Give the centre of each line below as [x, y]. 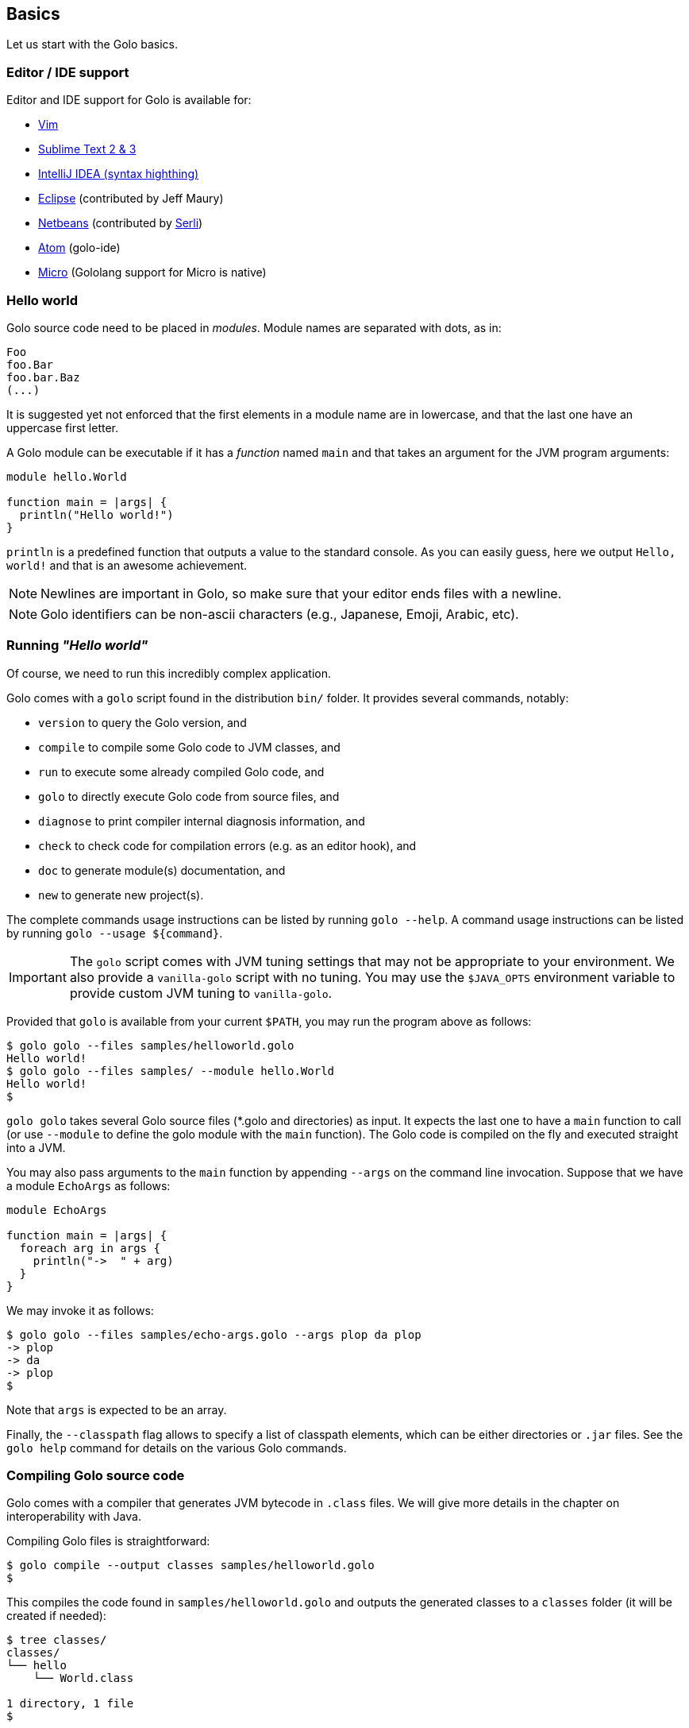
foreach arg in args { [90, 1248]
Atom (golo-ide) [79, 248]
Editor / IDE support [68, 72]
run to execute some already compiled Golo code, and [181, 771]
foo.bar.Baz [43, 377]
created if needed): [56, 1616]
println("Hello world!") [96, 514]
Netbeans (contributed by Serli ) [121, 223]
